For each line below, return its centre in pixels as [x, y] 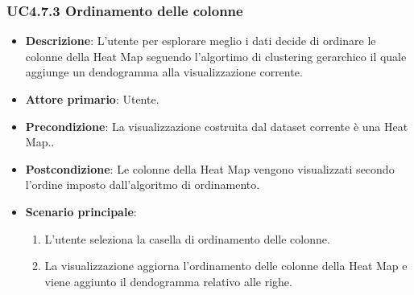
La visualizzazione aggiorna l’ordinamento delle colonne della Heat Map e [226, 266]
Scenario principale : [81, 211]
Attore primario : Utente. [92, 99]
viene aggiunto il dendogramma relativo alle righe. [168, 281]
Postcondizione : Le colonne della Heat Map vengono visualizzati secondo [210, 168]
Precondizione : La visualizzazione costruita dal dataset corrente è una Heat [217, 126]
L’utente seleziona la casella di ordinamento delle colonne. [187, 238]
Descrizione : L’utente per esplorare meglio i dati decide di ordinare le [201, 41]
